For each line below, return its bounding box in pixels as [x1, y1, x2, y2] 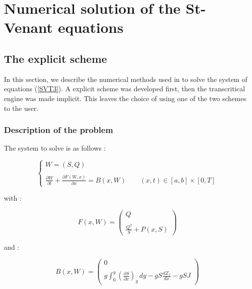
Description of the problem [4, 124, 113, 136]
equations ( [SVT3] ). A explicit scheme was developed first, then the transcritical [4, 83, 245, 94]
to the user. [4, 103, 39, 113]
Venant [4, 17, 53, 37]
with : [4, 193, 22, 203]
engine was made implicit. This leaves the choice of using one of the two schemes [4, 93, 247, 103]
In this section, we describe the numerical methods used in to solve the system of [4, 74, 248, 84]
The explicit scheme [4, 51, 107, 66]
